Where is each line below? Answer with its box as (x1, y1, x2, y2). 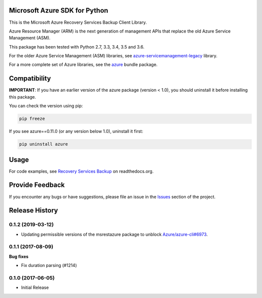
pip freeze (19, 116, 45, 121)
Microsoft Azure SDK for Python (9, 6, 109, 15)
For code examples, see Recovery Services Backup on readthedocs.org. (9, 168, 154, 174)
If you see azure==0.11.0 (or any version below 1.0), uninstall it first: (9, 129, 143, 134)
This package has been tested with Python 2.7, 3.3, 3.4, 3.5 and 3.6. (9, 44, 145, 50)
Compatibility (9, 74, 51, 83)
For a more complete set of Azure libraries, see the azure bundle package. (9, 62, 158, 67)
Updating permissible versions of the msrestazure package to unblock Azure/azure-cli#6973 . (21, 231, 208, 237)
